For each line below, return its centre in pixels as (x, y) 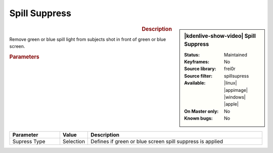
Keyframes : (197, 62)
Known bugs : (199, 118)
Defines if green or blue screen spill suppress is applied (157, 141)
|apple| (231, 104)
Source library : (200, 69)
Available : (195, 83)
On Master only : (201, 111)
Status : (192, 55)
